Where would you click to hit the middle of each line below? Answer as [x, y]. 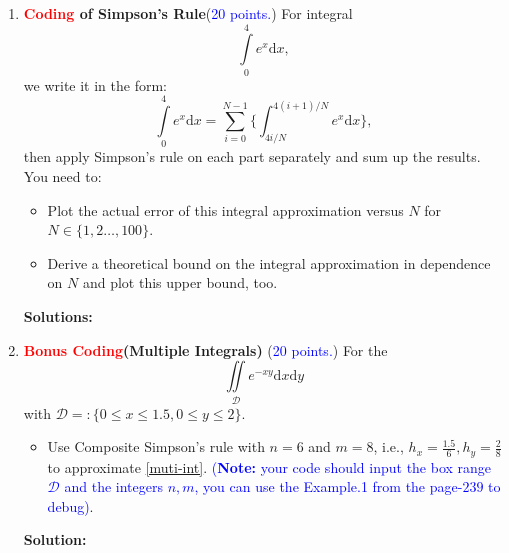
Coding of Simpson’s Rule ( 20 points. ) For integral [188, 13]
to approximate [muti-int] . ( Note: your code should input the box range [269, 466]
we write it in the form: [95, 84]
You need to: [62, 176]
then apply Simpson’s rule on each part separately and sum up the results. [252, 156]
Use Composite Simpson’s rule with [156, 446]
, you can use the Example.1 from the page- [328, 486]
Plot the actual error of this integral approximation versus [225, 209]
